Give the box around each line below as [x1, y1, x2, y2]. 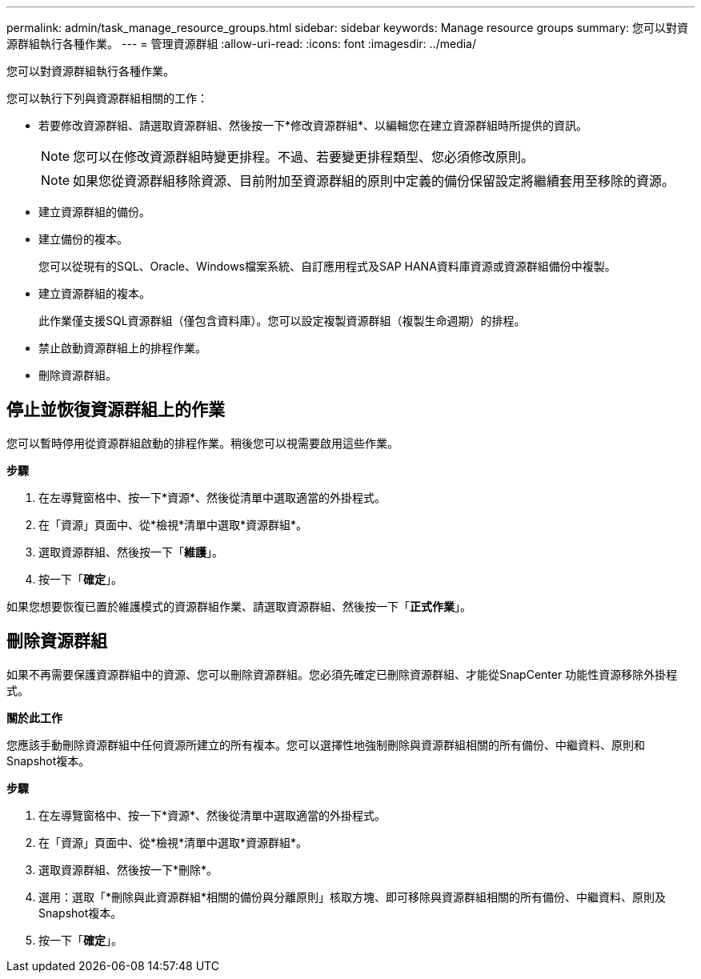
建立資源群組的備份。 [38, 205, 150, 219]
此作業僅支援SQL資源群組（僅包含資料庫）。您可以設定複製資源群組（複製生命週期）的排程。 [38, 314, 526, 327]
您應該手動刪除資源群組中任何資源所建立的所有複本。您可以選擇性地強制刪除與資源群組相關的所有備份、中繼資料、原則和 [6, 737, 645, 752]
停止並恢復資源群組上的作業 [6, 399, 225, 420]
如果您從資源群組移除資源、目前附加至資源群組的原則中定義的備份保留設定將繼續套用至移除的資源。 [73, 173, 675, 189]
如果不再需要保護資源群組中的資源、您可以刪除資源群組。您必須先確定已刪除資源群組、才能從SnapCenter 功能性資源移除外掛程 [6, 667, 678, 681]
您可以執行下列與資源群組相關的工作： [6, 91, 208, 105]
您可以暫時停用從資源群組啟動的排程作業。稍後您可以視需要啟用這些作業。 [6, 435, 399, 450]
